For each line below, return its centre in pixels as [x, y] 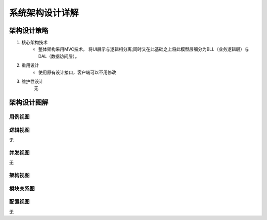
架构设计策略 [29, 30]
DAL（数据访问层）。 [59, 56]
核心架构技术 [35, 43]
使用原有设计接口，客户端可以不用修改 [77, 72]
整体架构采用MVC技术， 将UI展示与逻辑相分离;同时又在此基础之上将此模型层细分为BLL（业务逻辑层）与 [144, 49]
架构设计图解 [29, 102]
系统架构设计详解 [44, 13]
